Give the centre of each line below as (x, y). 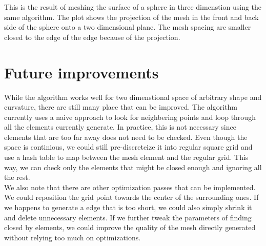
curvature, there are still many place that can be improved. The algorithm (121, 107)
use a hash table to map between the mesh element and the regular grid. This (126, 157)
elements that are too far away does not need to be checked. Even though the (126, 137)
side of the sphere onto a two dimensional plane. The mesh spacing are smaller (128, 27)
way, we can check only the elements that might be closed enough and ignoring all (133, 167)
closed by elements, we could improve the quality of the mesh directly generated (130, 227)
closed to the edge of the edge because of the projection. (92, 37)
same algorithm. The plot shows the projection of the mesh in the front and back (131, 17)
